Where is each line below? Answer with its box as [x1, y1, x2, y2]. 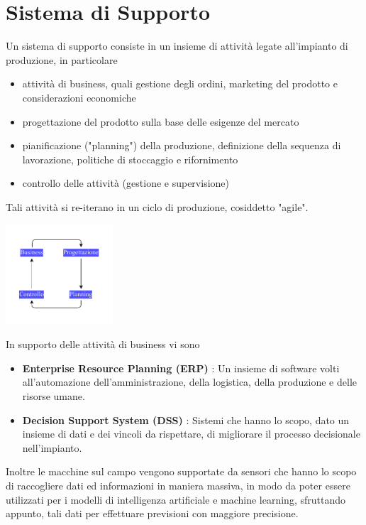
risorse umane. [22, 389, 85, 404]
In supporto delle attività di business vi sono [6, 337, 200, 352]
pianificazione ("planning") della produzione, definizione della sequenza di [22, 138, 341, 153]
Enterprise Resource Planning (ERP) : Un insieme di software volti [22, 360, 340, 375]
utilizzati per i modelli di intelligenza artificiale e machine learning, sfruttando [6, 492, 345, 507]
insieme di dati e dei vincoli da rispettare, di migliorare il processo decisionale [22, 426, 360, 441]
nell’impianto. [22, 440, 82, 455]
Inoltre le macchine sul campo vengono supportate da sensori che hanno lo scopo [6, 464, 357, 479]
